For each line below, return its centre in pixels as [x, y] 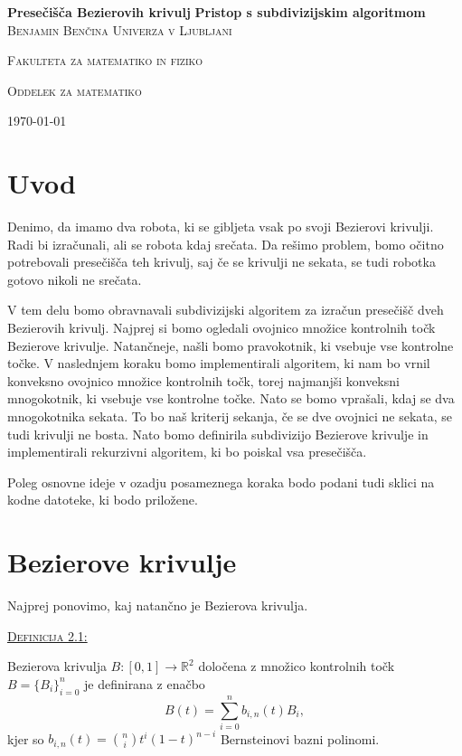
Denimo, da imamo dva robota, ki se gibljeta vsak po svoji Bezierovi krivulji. [221, 227]
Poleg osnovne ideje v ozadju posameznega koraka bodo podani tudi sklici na [221, 482]
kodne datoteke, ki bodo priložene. [103, 500]
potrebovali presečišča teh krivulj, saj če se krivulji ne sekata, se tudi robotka [222, 262]
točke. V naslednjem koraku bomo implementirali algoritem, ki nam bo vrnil [219, 363]
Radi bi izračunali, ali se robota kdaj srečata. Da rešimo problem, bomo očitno [226, 244]
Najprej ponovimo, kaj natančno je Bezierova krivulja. [158, 605]
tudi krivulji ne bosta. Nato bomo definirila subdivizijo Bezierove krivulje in [218, 434]
